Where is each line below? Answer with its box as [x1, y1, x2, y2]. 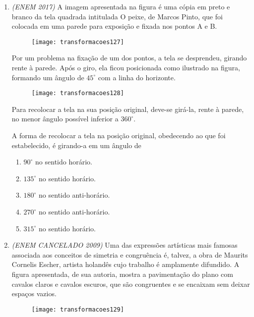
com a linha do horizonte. [98, 72, 176, 82]
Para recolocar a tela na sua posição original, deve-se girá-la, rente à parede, [11, 104, 244, 114]
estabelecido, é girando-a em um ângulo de [11, 140, 141, 150]
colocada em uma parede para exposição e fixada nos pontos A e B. [11, 21, 217, 31]
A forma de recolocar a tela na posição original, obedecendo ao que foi [11, 130, 226, 141]
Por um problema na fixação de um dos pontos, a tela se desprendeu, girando [11, 53, 247, 63]
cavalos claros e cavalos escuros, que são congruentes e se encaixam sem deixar [11, 278, 250, 289]
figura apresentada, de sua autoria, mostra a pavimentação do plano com [11, 269, 233, 279]
